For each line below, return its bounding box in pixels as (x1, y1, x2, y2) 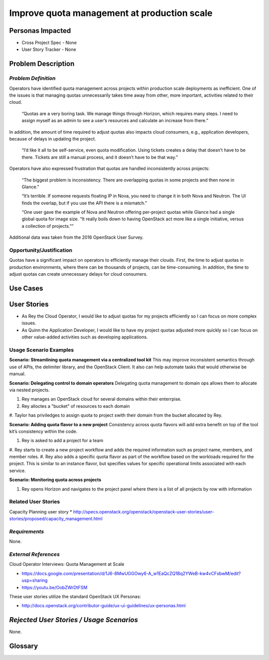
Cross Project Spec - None (21, 40, 77, 46)
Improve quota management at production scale (9, 7, 213, 18)
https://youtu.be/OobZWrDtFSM (21, 584, 88, 590)
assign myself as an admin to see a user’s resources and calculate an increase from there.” (21, 118, 209, 124)
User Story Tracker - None (21, 46, 77, 52)
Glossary (9, 642, 38, 651)
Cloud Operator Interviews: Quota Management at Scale (9, 561, 125, 567)
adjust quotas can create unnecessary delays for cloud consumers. (9, 271, 148, 277)
